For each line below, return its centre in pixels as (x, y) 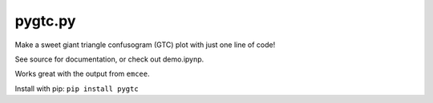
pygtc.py (45, 21)
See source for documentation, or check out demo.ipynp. (109, 59)
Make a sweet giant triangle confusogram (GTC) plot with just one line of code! (145, 45)
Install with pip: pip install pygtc (77, 89)
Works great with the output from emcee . (82, 74)
